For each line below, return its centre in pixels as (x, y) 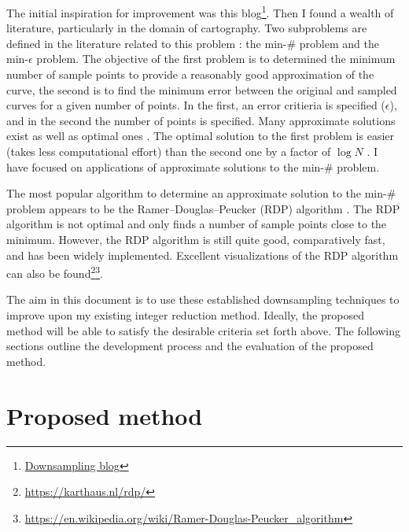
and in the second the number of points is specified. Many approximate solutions (201, 120)
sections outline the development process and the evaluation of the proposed (190, 346)
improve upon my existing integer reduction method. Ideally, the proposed (185, 315)
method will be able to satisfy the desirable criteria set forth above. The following (203, 330)
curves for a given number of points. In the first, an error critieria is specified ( (196, 105)
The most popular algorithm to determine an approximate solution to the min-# (201, 193)
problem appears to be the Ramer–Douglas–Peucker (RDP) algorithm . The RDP (203, 208)
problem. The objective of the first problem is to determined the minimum (216, 59)
